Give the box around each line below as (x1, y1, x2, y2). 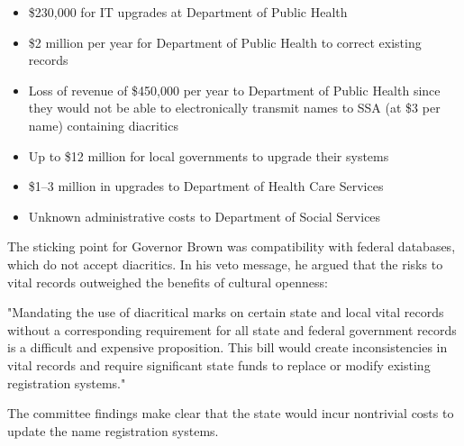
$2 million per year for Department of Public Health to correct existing (28, 32, 422, 51)
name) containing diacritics (28, 115, 178, 134)
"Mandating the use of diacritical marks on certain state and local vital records (7, 303, 444, 322)
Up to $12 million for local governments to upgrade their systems (28, 146, 389, 165)
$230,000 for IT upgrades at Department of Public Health (28, 3, 348, 21)
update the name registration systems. (7, 421, 219, 440)
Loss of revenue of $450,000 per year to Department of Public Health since (28, 80, 441, 99)
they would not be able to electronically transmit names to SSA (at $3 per (28, 98, 441, 117)
